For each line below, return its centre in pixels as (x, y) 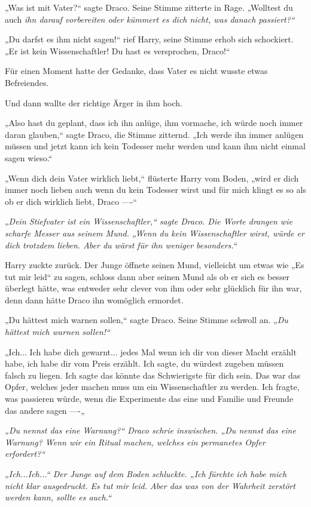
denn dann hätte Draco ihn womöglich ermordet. (94, 299)
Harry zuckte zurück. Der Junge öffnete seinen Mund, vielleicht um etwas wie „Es (155, 265)
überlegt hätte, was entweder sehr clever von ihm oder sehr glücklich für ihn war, (153, 288)
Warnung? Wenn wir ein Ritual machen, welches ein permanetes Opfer (135, 442)
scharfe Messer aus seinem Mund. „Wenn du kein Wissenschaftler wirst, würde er (155, 233)
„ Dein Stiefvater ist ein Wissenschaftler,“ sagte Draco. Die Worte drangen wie (149, 221)
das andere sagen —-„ (45, 410)
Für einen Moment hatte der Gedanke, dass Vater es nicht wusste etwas (136, 71)
